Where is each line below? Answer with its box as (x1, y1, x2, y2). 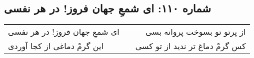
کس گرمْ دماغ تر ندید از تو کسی (135, 40, 246, 52)
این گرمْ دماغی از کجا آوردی (8, 40, 103, 52)
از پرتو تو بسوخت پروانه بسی (145, 26, 246, 38)
